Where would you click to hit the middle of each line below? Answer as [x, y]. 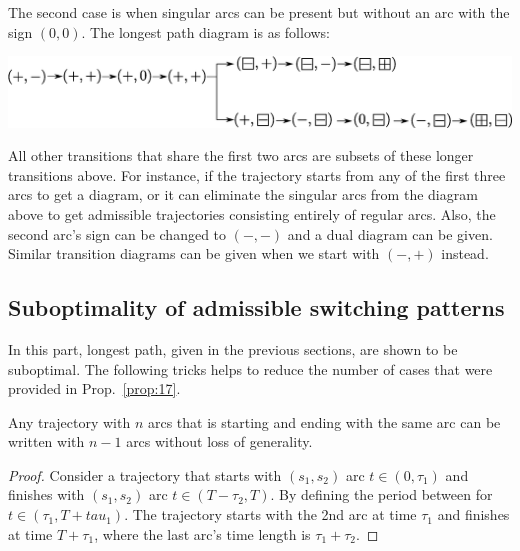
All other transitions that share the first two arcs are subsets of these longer [241, 155]
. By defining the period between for [381, 494]
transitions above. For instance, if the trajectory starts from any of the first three [257, 174]
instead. [465, 253]
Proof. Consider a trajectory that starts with [145, 474]
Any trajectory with [69, 421]
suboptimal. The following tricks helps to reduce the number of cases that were [250, 368]
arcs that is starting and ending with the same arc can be [324, 421]
